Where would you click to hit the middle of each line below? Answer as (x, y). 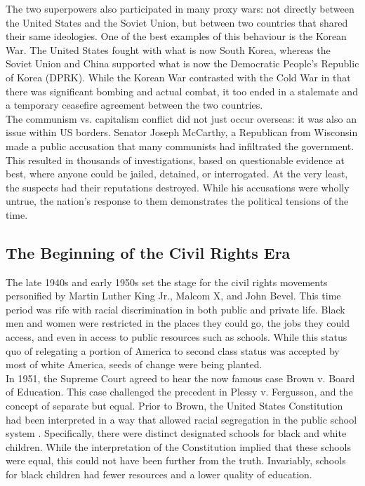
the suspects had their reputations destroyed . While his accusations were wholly (178, 187)
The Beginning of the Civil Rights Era (148, 252)
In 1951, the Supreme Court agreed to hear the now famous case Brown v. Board (180, 378)
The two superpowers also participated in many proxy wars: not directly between (180, 8)
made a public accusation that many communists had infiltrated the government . (180, 146)
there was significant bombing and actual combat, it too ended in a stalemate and (182, 91)
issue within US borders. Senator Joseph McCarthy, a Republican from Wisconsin (182, 132)
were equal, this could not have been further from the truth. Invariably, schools (176, 460)
